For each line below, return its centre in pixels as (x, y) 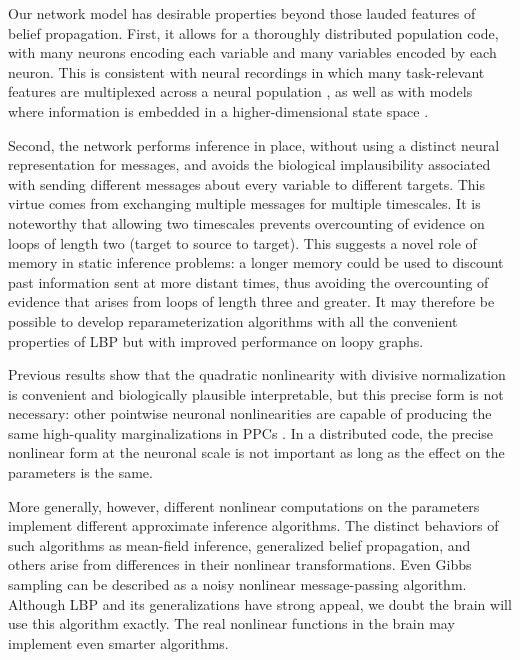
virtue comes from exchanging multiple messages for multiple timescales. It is (244, 203)
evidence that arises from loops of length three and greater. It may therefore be (251, 301)
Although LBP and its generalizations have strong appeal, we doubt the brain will (260, 603)
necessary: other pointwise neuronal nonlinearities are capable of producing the (250, 413)
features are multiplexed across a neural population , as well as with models (240, 91)
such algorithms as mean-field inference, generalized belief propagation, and (239, 544)
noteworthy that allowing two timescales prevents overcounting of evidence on (246, 222)
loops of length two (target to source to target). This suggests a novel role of (242, 242)
